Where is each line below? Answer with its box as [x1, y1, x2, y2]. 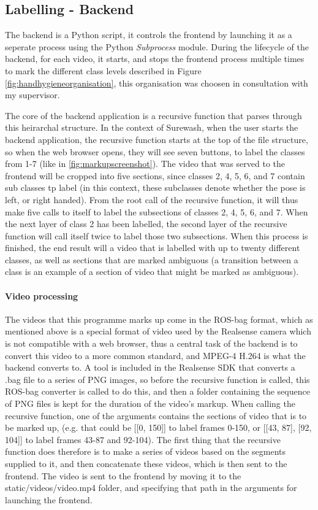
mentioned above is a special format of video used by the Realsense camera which [5, 325, 311, 338]
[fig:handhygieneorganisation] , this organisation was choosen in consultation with [5, 76, 308, 89]
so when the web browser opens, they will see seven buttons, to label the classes [5, 145, 305, 158]
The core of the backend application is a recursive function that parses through [5, 109, 302, 122]
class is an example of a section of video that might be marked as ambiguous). [5, 265, 299, 278]
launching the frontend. [5, 493, 93, 506]
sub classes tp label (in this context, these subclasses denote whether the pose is [5, 181, 306, 194]
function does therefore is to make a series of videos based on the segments [5, 445, 286, 458]
